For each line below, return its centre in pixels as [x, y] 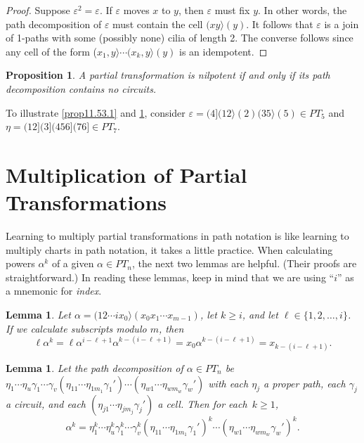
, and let [260, 315]
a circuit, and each [46, 403]
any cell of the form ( [51, 51]
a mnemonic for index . [54, 291]
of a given [73, 263]
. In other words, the [303, 10]
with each [228, 383]
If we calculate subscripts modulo [76, 328]
